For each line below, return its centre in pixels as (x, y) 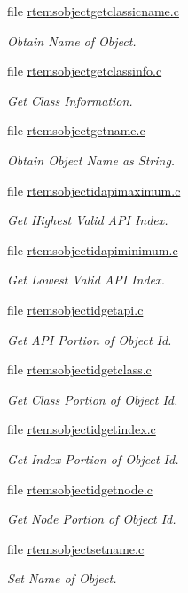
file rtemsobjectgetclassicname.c (93, 11)
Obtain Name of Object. (72, 40)
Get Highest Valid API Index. (88, 220)
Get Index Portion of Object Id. (93, 458)
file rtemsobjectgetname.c (76, 130)
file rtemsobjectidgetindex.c (82, 429)
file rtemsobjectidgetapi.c (75, 309)
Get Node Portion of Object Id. (92, 519)
